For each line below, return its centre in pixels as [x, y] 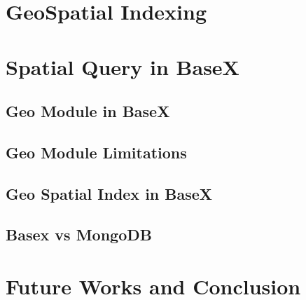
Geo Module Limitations [96, 152]
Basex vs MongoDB [79, 234]
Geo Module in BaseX [88, 111]
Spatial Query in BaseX [123, 66]
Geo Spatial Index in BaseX [109, 193]
